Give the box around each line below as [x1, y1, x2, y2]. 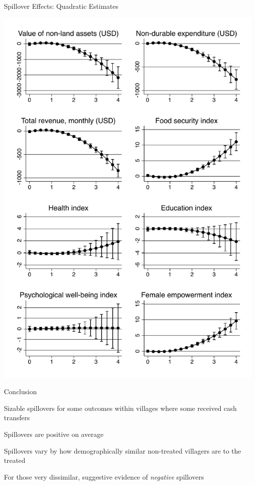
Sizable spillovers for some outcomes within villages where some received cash [4, 403, 237, 413]
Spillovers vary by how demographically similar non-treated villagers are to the [4, 445, 241, 456]
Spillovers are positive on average [4, 429, 103, 439]
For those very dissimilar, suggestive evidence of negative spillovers [4, 471, 204, 482]
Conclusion [4, 386, 37, 397]
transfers [4, 412, 30, 423]
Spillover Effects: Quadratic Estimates [4, 1, 119, 11]
